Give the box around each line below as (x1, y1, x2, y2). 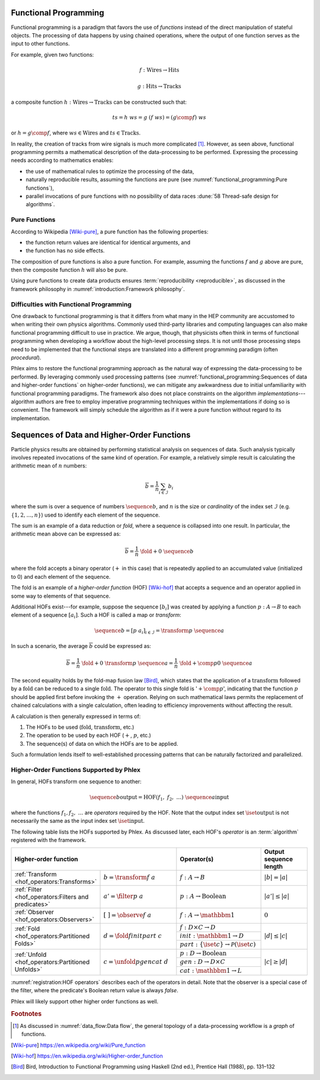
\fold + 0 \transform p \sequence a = (81, 659, 174, 666)
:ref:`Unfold (14, 951, 47, 959)
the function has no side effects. (25, 247, 105, 254)
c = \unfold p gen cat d (103, 958, 168, 966)
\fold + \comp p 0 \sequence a (179, 659, 252, 666)
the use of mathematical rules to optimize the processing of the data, (25, 168, 194, 175)
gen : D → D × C (180, 958, 225, 966)
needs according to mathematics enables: (11, 157, 114, 164)
